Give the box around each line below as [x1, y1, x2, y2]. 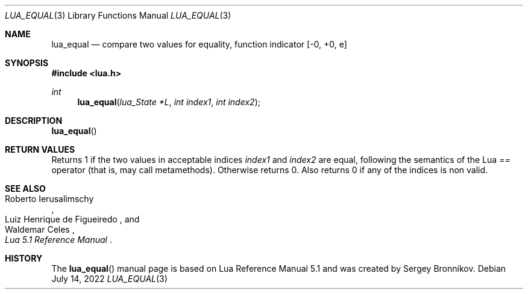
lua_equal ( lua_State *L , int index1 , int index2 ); [77, 97, 260, 107]
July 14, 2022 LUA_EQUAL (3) [51, 274, 168, 284]
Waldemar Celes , [5, 224, 75, 234]
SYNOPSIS [5, 58, 49, 68]
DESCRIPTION [5, 115, 63, 126]
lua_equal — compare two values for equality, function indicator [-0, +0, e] [51, 39, 347, 49]
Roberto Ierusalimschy [5, 194, 94, 204]
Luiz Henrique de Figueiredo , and [5, 214, 140, 224]
